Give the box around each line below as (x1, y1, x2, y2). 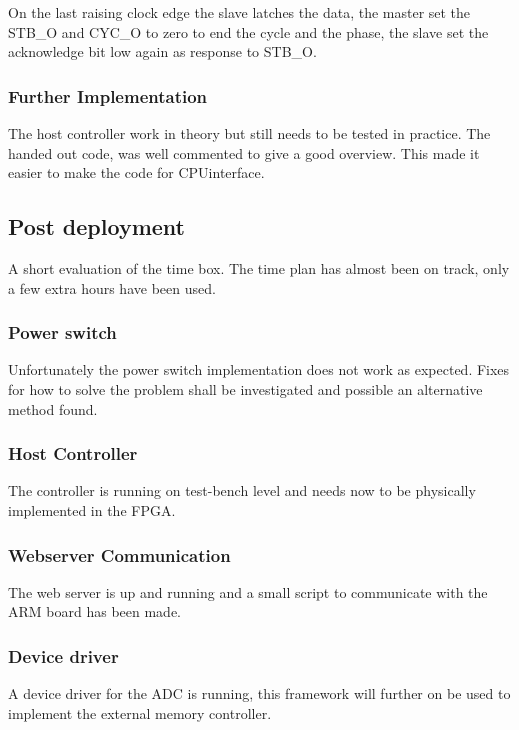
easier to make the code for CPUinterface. (8, 162, 265, 183)
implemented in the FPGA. (8, 499, 176, 520)
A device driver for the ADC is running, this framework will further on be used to (8, 683, 511, 704)
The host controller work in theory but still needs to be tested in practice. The (8, 123, 491, 143)
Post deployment (8, 211, 185, 242)
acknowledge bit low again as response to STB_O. (8, 41, 317, 62)
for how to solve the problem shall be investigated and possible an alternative (8, 378, 483, 399)
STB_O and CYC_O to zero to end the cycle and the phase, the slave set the (8, 21, 489, 42)
